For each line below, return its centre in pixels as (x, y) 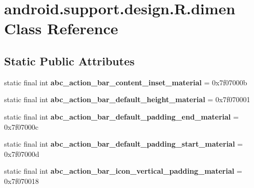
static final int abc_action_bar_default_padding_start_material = (124, 144)
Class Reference (61, 28)
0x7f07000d (22, 154)
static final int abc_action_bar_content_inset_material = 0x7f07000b (126, 82)
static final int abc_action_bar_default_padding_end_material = (122, 116)
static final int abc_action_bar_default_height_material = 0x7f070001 (127, 99)
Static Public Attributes (69, 61)
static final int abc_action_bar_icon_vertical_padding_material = (123, 171)
